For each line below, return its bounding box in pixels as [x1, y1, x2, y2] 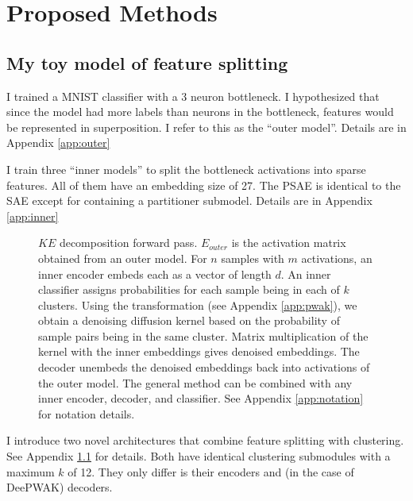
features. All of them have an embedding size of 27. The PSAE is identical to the [6, 176, 401, 193]
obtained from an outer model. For [38, 249, 207, 266]
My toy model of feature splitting [6, 50, 288, 75]
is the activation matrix [231, 234, 346, 251]
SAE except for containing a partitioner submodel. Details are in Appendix [6, 192, 372, 209]
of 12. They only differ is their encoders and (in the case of [68, 463, 354, 480]
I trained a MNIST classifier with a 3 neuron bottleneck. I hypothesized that [6, 87, 380, 104]
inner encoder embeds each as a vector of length [38, 265, 272, 282]
